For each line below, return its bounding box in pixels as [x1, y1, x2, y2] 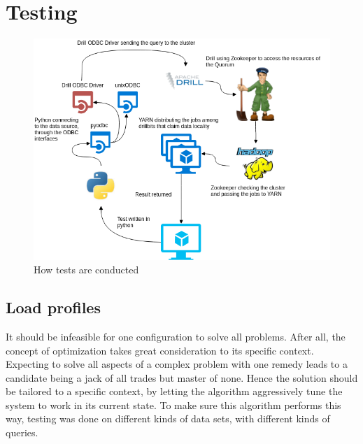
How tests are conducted [34, 262, 139, 277]
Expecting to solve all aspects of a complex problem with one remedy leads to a [6, 357, 348, 371]
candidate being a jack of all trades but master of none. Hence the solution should [6, 370, 358, 385]
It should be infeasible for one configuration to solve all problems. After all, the [6, 329, 346, 343]
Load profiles [6, 296, 101, 318]
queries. [6, 425, 38, 440]
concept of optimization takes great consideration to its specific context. [6, 343, 314, 357]
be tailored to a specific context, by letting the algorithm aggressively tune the [6, 384, 343, 399]
